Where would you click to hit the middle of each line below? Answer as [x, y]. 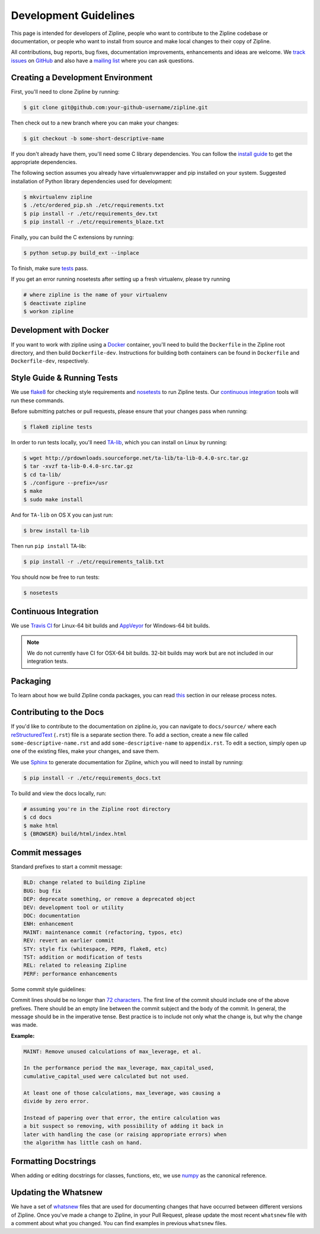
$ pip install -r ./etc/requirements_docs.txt [92, 778]
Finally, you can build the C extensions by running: [73, 237]
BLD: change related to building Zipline [84, 882]
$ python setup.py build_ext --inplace [81, 253]
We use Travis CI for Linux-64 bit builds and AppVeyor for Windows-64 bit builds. [111, 626]
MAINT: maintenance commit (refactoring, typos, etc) [103, 932]
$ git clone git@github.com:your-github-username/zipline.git [116, 107]
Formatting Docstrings [54, 1161]
